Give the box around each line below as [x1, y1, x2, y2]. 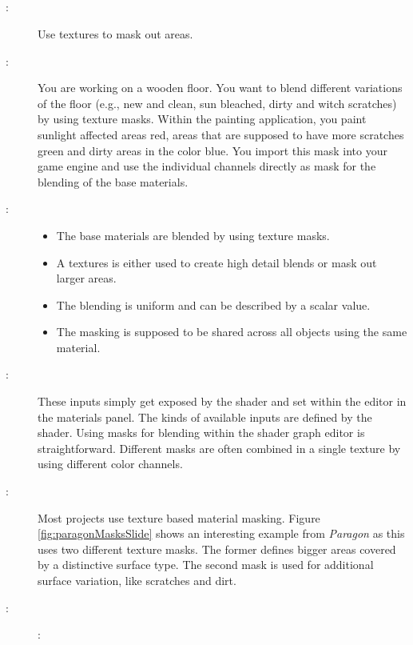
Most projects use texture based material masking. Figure [38, 509, 320, 526]
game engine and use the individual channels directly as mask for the [38, 158, 376, 174]
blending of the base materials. [38, 173, 189, 190]
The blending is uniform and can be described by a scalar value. [56, 296, 371, 313]
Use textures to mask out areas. [38, 25, 193, 42]
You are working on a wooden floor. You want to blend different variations [38, 79, 403, 96]
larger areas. [56, 270, 117, 286]
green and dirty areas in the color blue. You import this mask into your [38, 142, 387, 158]
